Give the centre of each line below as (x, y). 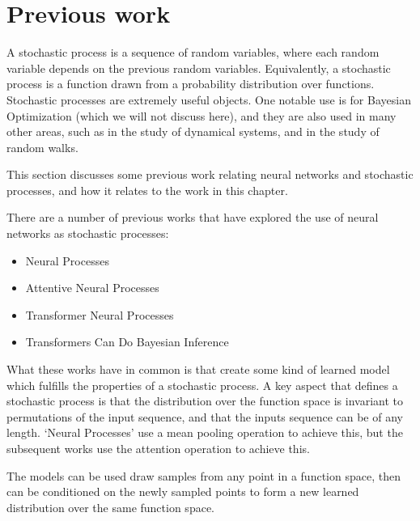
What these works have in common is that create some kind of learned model (198, 369)
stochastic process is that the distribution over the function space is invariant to (205, 401)
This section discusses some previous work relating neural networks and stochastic (210, 174)
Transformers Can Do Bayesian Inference (127, 342)
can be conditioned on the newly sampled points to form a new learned (183, 491)
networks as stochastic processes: (88, 233)
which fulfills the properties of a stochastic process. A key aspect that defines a (202, 385)
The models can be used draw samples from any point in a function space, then (204, 475)
